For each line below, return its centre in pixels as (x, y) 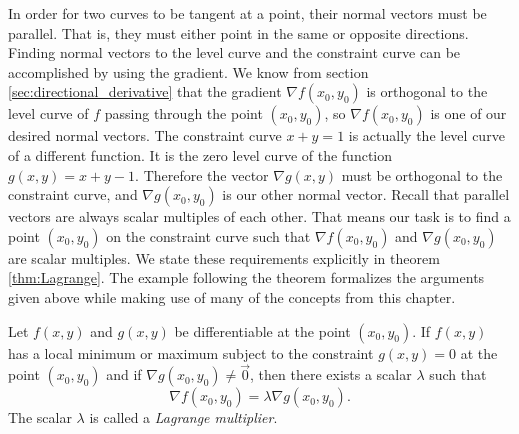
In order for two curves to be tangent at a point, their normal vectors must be (247, 13)
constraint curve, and (73, 194)
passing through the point (183, 113)
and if (124, 374)
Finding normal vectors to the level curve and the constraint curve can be (234, 52)
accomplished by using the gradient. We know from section (188, 71)
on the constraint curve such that (208, 235)
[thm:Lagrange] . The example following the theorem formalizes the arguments (246, 277)
